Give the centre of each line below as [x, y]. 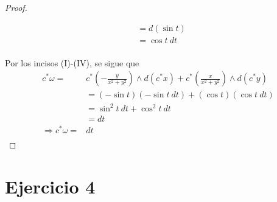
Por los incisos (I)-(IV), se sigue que [72, 62]
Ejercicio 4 [50, 186]
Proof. [16, 7]
